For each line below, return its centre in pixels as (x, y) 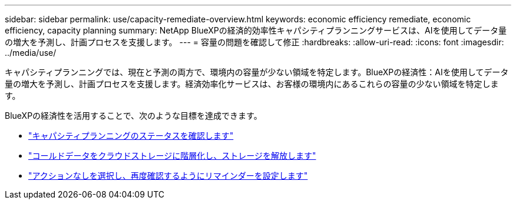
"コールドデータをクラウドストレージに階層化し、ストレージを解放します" (172, 155)
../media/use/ (31, 53)
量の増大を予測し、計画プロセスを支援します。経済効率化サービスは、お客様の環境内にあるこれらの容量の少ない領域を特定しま (252, 84)
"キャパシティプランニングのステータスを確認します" (131, 136)
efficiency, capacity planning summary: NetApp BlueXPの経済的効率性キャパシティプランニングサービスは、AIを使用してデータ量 (256, 30)
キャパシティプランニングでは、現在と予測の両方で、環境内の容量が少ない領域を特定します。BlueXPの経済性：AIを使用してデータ (257, 72)
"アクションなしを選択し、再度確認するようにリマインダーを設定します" (168, 175)
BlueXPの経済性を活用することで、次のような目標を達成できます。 (133, 116)
